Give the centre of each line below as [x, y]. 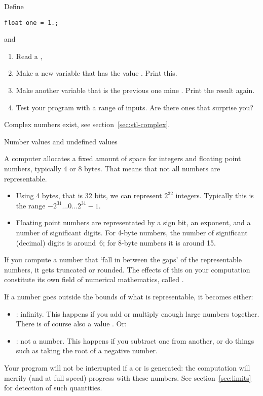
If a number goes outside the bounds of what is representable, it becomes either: [129, 296]
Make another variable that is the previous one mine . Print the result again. [135, 90]
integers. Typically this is [215, 195]
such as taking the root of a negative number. [87, 351]
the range [31, 205]
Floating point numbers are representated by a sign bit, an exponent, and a [133, 222]
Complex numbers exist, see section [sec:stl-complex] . [87, 124]
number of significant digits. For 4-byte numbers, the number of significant [132, 232]
